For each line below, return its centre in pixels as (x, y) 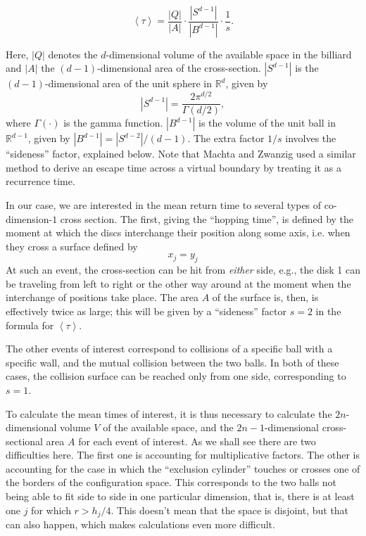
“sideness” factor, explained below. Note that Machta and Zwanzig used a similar (181, 154)
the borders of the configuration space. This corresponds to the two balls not (171, 482)
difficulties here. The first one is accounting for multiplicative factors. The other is (183, 455)
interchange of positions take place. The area (102, 297)
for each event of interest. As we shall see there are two (197, 441)
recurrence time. (40, 181)
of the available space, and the (168, 427)
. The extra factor (226, 138)
